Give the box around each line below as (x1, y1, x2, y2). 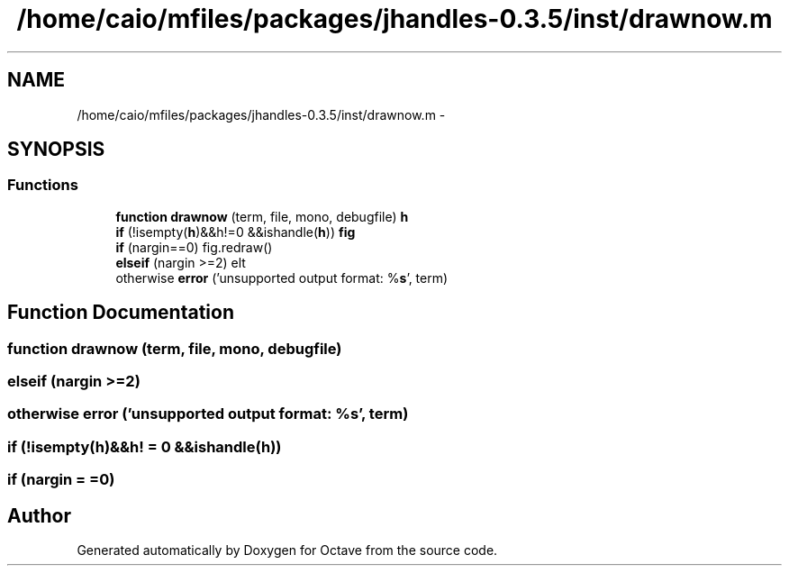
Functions (7, 176, 78, 195)
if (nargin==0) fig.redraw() (115, 239, 273, 255)
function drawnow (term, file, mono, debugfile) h (115, 208, 409, 224)
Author (7, 504, 71, 527)
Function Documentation (7, 301, 234, 324)
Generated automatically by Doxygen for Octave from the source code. (77, 542, 498, 558)
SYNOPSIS (7, 138, 105, 161)
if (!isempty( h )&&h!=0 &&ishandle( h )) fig (115, 223, 356, 240)
